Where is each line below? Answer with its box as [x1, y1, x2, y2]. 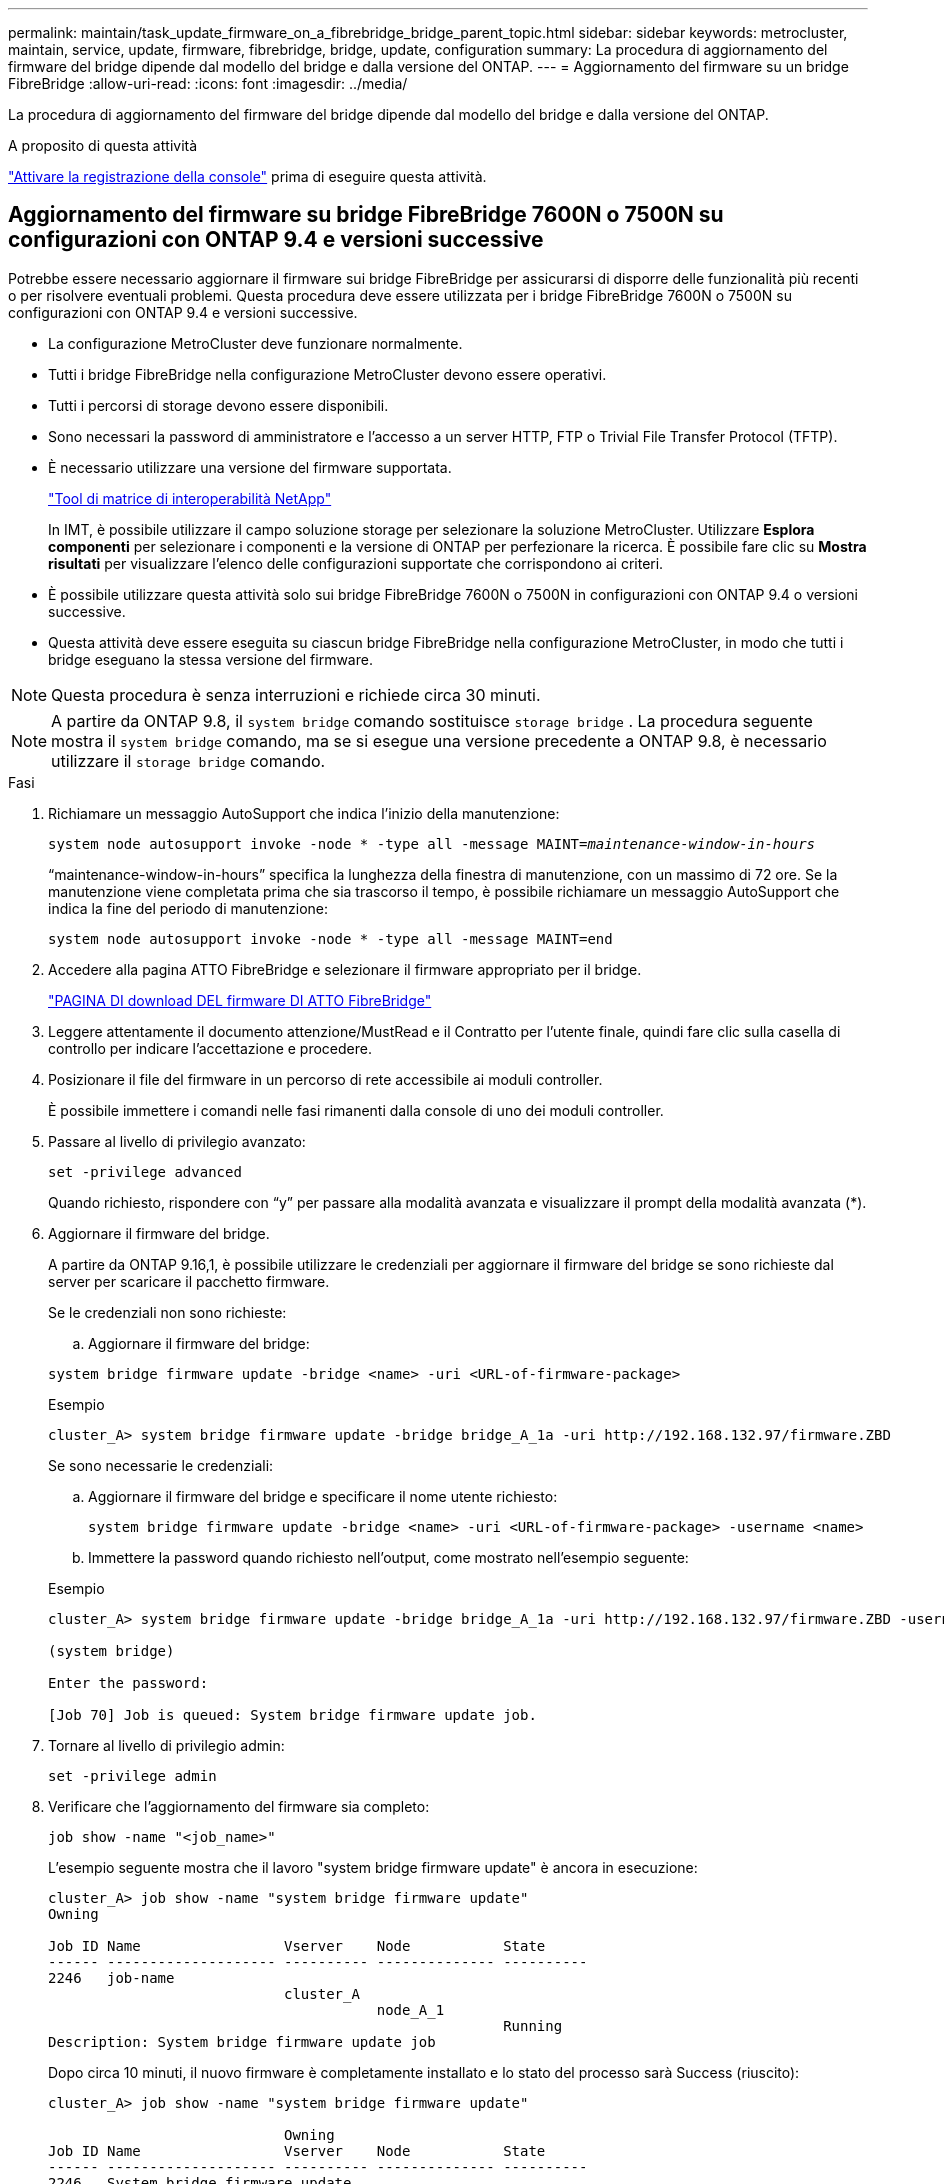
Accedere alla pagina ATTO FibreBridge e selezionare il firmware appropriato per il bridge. [48, 960, 642, 978]
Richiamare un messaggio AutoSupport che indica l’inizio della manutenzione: [48, 804, 560, 822]
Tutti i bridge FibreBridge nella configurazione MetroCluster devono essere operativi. [48, 365, 607, 383]
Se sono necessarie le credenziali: [48, 1456, 274, 1474]
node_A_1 [376, 2001, 445, 2018]
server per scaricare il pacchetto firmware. [48, 1272, 330, 1290]
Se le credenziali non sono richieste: [48, 1303, 287, 1321]
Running [503, 2017, 563, 2034]
